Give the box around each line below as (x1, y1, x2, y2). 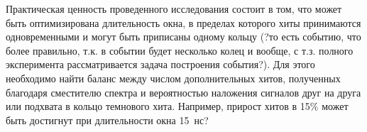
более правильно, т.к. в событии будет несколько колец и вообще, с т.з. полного (6, 43, 354, 57)
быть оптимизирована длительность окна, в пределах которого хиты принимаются (6, 15, 361, 30)
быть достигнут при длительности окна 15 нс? (6, 112, 209, 127)
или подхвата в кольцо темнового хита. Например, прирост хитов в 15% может (6, 99, 349, 114)
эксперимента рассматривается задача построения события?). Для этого (6, 57, 315, 72)
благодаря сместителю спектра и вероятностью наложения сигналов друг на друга (6, 84, 361, 99)
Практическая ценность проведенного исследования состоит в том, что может (6, 1, 342, 16)
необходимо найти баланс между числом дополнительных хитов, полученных (6, 70, 341, 85)
